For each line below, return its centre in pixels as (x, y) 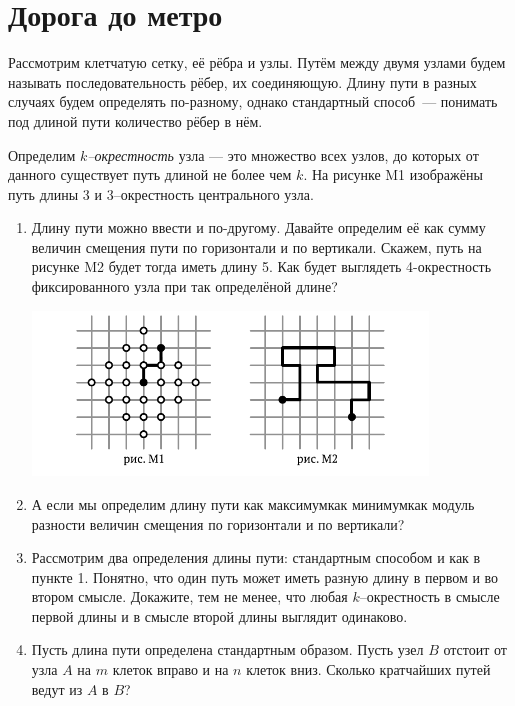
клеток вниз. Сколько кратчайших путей (368, 669)
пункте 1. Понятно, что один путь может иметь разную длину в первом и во (265, 576)
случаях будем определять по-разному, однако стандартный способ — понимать (253, 101)
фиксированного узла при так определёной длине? (184, 286)
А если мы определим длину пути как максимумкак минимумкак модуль (253, 503)
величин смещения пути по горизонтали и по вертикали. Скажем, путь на (256, 246)
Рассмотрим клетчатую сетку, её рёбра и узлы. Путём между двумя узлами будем (257, 62)
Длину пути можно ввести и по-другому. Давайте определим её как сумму (258, 227)
